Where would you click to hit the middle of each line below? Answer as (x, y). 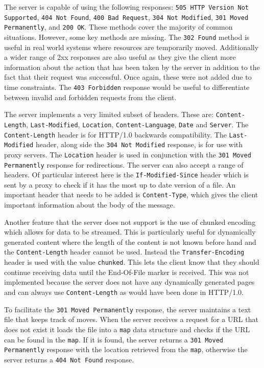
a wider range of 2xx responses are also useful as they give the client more (120, 57)
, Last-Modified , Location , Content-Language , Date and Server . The (137, 124)
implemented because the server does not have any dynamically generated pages (129, 282)
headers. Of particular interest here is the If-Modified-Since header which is (126, 175)
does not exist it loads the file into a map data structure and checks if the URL (127, 329)
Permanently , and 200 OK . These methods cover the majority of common (118, 27)
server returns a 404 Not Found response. (69, 359)
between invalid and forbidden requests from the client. (90, 97)
